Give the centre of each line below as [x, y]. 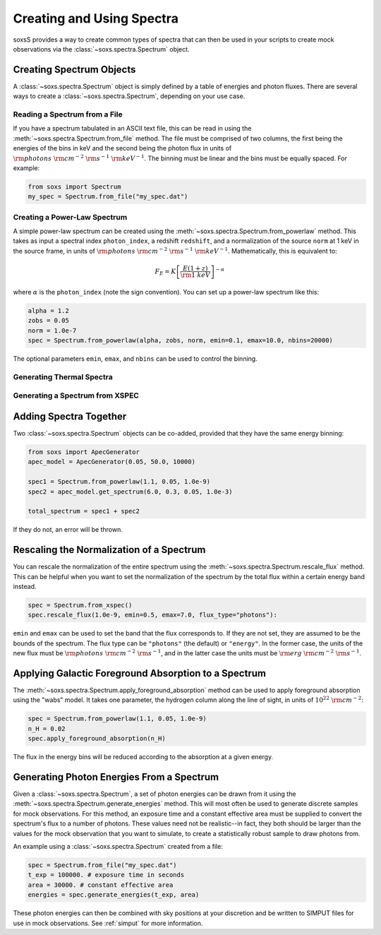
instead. [25, 586]
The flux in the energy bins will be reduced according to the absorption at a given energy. [143, 757]
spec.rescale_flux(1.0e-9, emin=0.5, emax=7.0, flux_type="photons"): [153, 615]
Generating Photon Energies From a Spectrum [116, 777]
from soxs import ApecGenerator [84, 452]
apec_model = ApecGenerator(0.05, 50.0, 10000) [111, 462]
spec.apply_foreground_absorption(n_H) [97, 739]
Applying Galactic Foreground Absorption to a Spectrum [139, 673]
